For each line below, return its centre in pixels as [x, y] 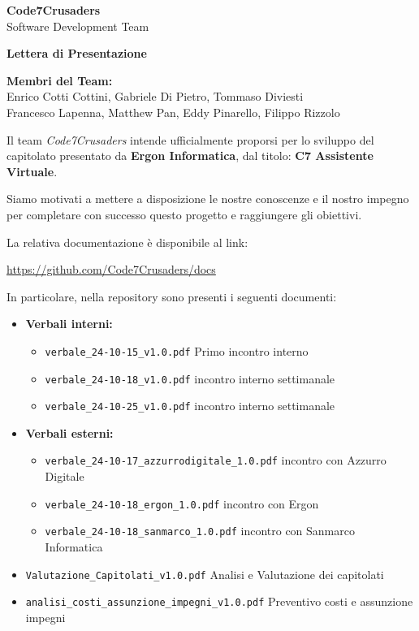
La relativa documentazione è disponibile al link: [127, 242]
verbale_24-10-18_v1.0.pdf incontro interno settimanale [190, 378]
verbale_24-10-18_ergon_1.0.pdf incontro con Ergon [182, 503]
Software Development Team [78, 26]
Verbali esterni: [69, 432]
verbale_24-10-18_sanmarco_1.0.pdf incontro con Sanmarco [200, 531]
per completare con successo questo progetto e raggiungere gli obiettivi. [184, 214]
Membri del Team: [60, 80]
